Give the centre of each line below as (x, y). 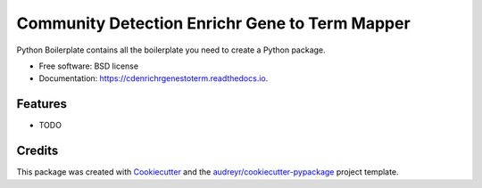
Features (42, 104)
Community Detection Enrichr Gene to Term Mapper (213, 23)
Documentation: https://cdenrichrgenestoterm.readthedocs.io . (154, 78)
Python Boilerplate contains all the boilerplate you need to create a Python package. (171, 50)
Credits (37, 151)
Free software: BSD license (88, 66)
